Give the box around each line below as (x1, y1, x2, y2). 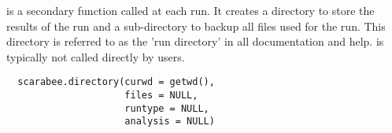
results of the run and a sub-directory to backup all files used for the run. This (6, 17, 386, 34)
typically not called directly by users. (6, 48, 185, 65)
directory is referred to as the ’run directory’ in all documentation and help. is (6, 33, 384, 50)
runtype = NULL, (124, 102, 209, 114)
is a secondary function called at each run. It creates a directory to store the (6, 2, 375, 18)
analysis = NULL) (124, 116, 215, 127)
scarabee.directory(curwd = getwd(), (17, 76, 215, 88)
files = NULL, (124, 90, 198, 102)
